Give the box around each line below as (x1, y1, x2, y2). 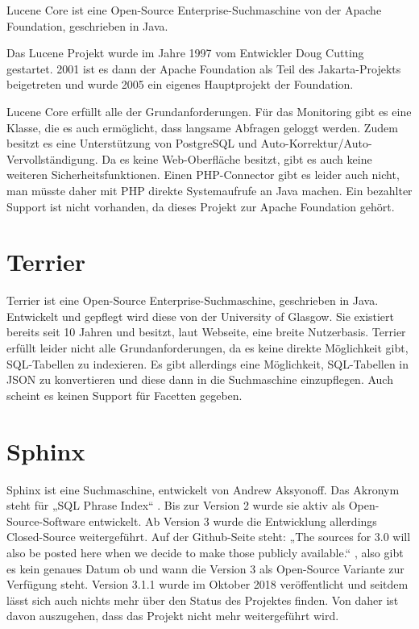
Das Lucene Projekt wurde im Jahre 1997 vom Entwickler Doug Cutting (6, 44, 364, 61)
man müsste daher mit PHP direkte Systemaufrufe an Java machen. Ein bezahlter (6, 181, 413, 198)
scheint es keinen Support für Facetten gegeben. (6, 386, 243, 403)
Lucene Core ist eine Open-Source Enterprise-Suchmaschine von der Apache (6, 2, 382, 18)
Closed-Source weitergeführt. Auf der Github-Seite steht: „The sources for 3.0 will (6, 528, 411, 545)
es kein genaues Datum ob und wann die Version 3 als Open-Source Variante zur (6, 560, 404, 577)
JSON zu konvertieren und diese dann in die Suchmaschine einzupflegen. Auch (6, 371, 393, 388)
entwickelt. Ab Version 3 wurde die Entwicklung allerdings (89, 512, 377, 529)
